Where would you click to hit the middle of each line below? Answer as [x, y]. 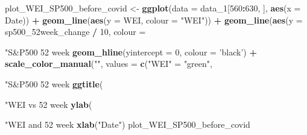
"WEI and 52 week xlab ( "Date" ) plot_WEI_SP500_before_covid [128, 124]
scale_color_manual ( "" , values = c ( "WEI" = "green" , [109, 64]
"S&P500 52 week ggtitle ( [54, 83]
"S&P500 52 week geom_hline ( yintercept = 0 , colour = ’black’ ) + [131, 52]
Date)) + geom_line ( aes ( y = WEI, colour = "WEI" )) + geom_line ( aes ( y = [154, 20]
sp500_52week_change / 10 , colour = [75, 32]
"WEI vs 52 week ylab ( [49, 104]
